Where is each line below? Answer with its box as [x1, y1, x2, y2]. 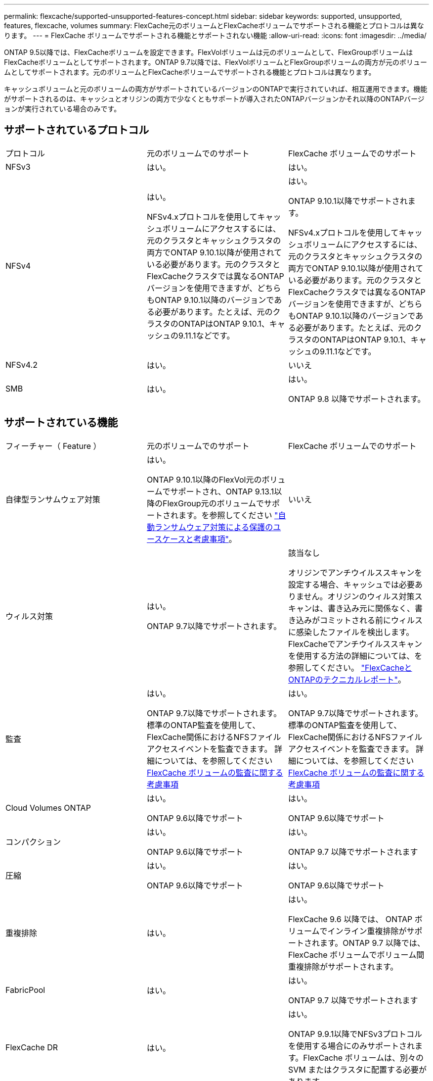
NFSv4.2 [5, 359, 38, 370]
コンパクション [5, 836, 61, 847]
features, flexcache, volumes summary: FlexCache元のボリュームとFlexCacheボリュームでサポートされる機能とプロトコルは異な [4, 21, 424, 30]
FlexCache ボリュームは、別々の [303, 1052, 424, 1063]
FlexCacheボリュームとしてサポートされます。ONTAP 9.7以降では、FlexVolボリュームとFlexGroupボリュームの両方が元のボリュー [4, 58, 428, 66]
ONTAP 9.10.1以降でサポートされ [288, 196, 408, 206]
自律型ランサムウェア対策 [5, 494, 100, 504]
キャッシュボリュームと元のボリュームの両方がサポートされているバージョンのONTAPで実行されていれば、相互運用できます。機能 [4, 85, 428, 93]
